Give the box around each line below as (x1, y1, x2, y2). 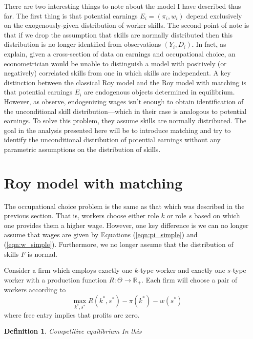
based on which (194, 210, 240, 221)
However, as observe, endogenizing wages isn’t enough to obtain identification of (4, 96, 244, 106)
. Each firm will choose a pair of (141, 274, 237, 284)
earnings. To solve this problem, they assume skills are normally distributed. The (4, 115, 247, 126)
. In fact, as (191, 39, 226, 49)
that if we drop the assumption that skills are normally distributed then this (4, 29, 233, 39)
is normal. (27, 248, 58, 259)
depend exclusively (186, 10, 242, 20)
